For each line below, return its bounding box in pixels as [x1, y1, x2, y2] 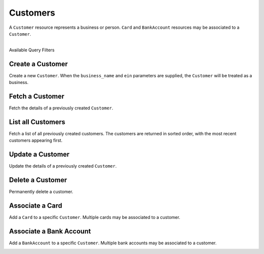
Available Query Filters [9, 47, 55, 53]
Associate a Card [9, 201, 63, 210]
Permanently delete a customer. [9, 189, 73, 195]
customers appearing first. [9, 137, 63, 144]
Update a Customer [9, 150, 70, 159]
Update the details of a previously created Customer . [9, 163, 117, 169]
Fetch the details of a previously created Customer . [9, 105, 113, 111]
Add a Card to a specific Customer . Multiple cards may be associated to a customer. [9, 214, 180, 220]
